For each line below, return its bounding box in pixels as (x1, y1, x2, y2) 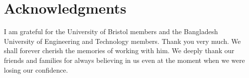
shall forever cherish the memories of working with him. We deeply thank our (4, 45, 234, 56)
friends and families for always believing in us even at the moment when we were (4, 55, 245, 65)
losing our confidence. (4, 64, 68, 75)
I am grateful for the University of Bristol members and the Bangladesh (4, 26, 218, 37)
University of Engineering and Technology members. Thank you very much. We (4, 36, 241, 46)
